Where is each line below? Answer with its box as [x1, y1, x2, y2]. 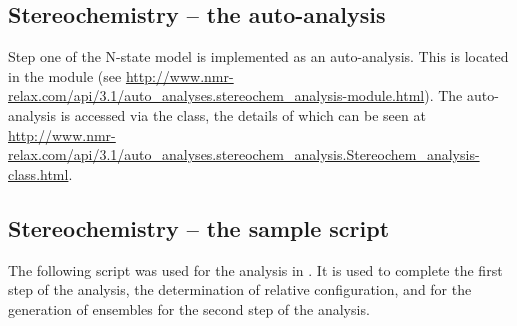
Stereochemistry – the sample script [8, 212, 390, 243]
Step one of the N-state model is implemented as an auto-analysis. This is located [8, 46, 509, 67]
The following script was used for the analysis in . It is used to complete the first [8, 259, 503, 280]
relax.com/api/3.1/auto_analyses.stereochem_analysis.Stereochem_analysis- [8, 144, 480, 165]
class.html [8, 163, 69, 184]
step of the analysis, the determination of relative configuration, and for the [8, 279, 472, 300]
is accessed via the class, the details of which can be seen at [60, 104, 426, 125]
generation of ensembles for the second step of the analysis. [8, 298, 370, 319]
